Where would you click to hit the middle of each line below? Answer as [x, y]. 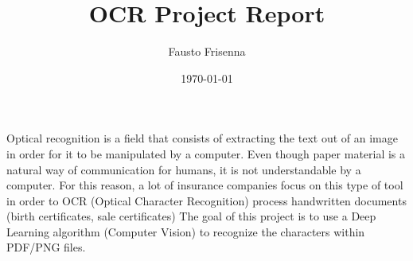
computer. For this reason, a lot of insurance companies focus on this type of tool [205, 185]
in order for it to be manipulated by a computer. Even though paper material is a [206, 153]
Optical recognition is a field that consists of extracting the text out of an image [202, 138]
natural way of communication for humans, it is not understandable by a [184, 169]
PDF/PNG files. [46, 247]
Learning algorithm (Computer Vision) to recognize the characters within [186, 231]
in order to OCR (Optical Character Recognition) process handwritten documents [206, 200]
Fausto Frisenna [207, 51]
